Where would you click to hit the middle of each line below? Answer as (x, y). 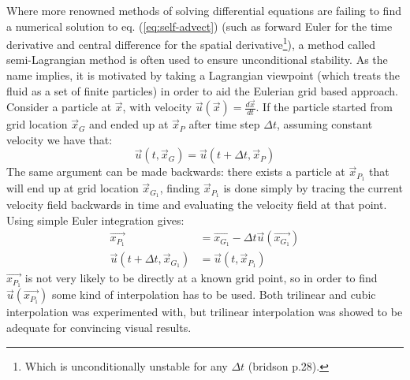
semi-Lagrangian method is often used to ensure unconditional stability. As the (197, 60)
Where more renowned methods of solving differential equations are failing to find (204, 10)
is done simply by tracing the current (313, 188)
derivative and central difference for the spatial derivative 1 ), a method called (191, 43)
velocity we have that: (60, 139)
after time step (224, 124)
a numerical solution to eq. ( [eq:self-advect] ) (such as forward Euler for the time (199, 26)
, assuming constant (324, 124)
